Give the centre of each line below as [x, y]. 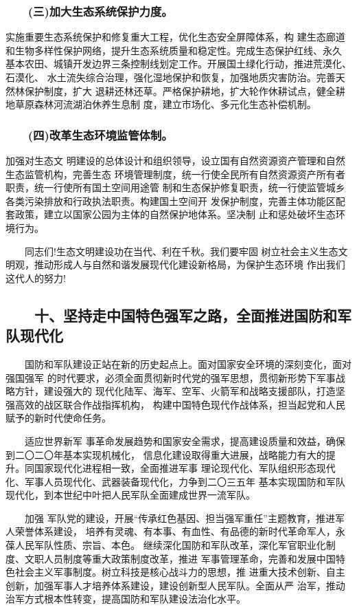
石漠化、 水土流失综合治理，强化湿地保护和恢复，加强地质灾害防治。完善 [171, 77]
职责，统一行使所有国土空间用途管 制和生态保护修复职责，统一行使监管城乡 [175, 187]
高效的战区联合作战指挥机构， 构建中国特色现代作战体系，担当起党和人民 [180, 404]
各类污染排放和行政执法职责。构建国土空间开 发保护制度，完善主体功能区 [171, 200]
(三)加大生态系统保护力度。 [100, 11]
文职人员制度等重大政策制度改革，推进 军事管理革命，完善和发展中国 [180, 558]
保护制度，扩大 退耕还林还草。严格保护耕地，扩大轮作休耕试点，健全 [180, 90]
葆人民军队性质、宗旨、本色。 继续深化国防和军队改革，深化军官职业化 [166, 545]
